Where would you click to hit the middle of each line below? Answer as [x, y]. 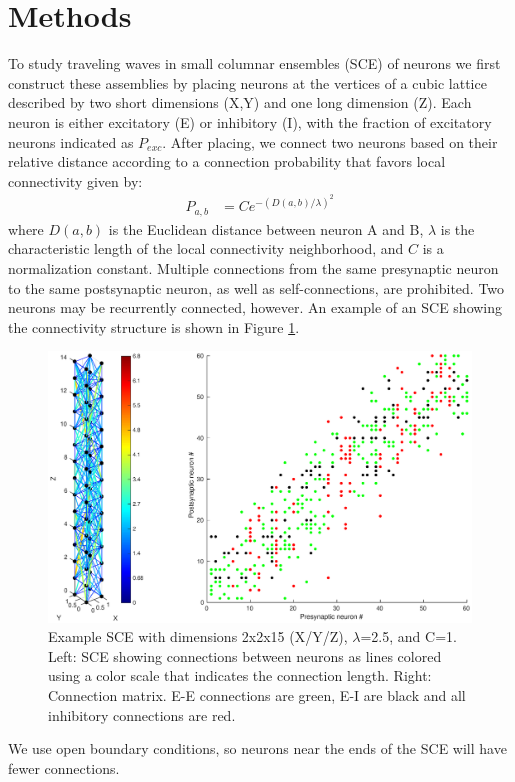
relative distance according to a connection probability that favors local [227, 161]
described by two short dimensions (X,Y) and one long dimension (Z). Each [240, 102]
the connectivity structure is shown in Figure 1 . [154, 326]
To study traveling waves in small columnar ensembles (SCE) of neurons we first [254, 63]
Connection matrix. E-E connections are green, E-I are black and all [257, 694]
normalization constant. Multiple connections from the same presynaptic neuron [253, 268]
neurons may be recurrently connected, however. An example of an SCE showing [255, 307]
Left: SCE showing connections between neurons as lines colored [245, 655]
